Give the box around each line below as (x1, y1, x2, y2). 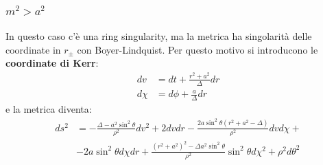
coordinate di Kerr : (5, 56, 99, 70)
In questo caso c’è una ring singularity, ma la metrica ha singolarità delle (5, 29, 312, 43)
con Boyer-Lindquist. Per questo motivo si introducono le (77, 42, 318, 56)
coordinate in (5, 42, 61, 56)
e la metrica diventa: (5, 102, 92, 116)
